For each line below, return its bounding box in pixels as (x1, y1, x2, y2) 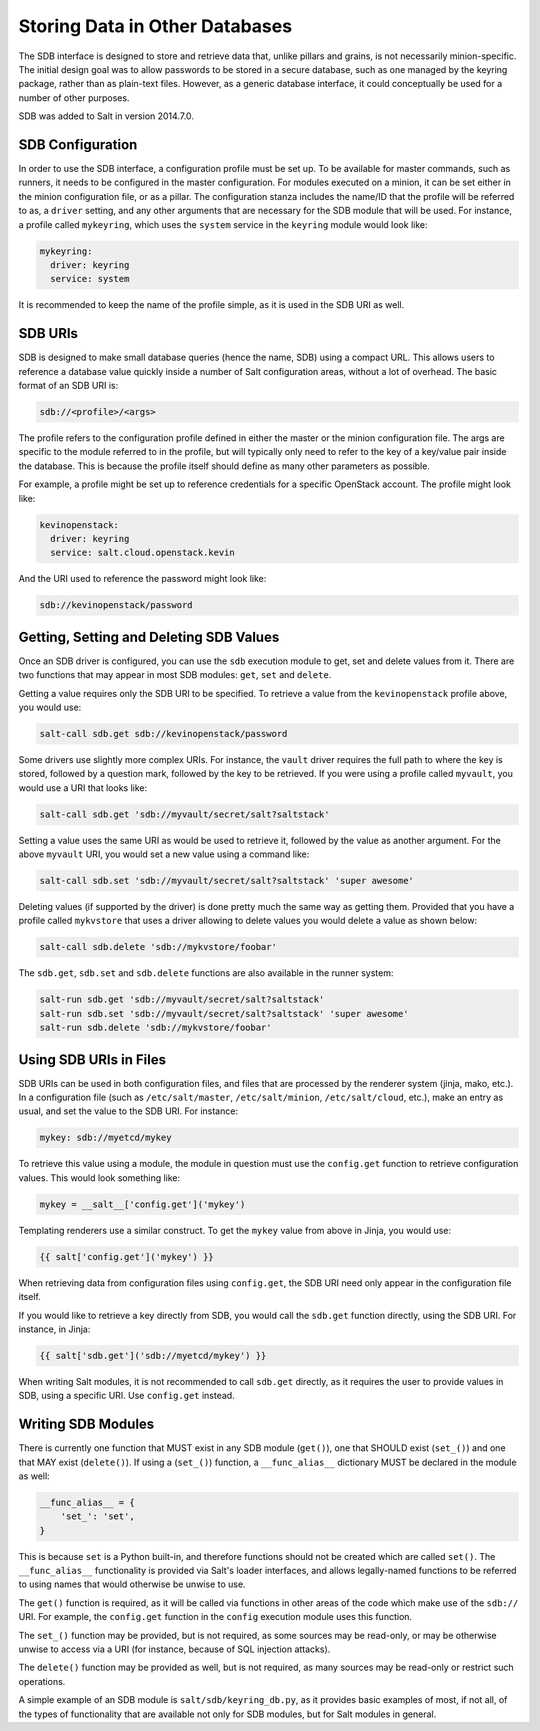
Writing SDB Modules (18, 1416, 155, 1433)
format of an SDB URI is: (18, 380, 119, 392)
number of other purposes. (18, 91, 130, 104)
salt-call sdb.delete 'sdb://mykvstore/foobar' (39, 941, 277, 953)
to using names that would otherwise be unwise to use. (18, 1578, 246, 1590)
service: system (50, 273, 130, 285)
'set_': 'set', (60, 1511, 135, 1522)
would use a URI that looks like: (18, 781, 148, 794)
